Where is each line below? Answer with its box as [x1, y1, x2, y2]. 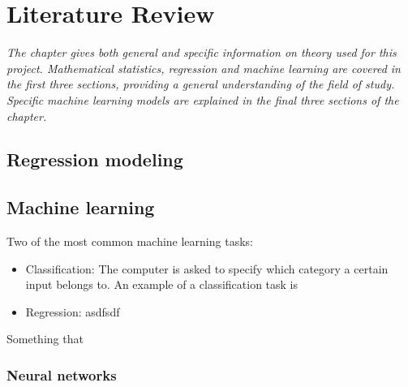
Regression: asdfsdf [25, 303, 120, 320]
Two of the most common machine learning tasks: [6, 233, 253, 250]
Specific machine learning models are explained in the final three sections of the [6, 91, 399, 108]
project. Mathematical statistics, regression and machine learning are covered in [6, 59, 401, 76]
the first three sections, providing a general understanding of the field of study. [6, 75, 395, 92]
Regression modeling [6, 147, 183, 172]
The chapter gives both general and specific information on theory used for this [6, 44, 397, 61]
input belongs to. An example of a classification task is [25, 276, 298, 293]
